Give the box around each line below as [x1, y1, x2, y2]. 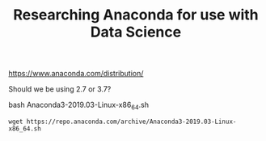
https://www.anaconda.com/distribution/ [8, 69, 144, 79]
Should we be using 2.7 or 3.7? [8, 84, 112, 94]
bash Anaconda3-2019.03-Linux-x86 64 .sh [8, 100, 150, 111]
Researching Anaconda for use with [13, 6, 259, 24]
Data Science [90, 23, 182, 41]
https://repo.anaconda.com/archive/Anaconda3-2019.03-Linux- [26, 117, 237, 126]
